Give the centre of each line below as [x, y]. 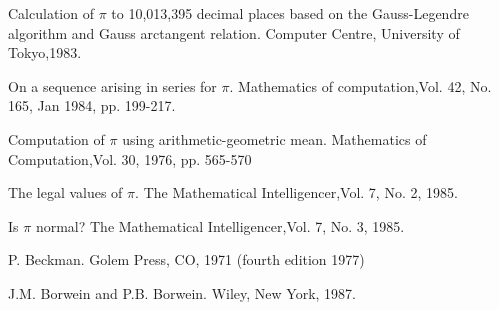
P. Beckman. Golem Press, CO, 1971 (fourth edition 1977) [186, 259]
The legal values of [65, 192]
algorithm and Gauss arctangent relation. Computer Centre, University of [234, 32]
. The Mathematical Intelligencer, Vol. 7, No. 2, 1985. [296, 192]
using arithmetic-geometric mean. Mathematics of [274, 138]
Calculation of [51, 13]
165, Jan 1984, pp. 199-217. [92, 105]
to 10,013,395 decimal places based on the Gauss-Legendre [290, 13]
